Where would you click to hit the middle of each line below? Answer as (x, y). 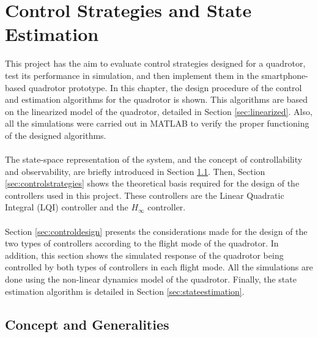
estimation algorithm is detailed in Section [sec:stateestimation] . (125, 291)
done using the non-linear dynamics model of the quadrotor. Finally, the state (151, 279)
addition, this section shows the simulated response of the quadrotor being (144, 255)
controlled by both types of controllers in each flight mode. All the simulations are (159, 267)
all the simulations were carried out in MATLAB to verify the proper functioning (157, 123)
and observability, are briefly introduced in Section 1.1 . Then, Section (135, 171)
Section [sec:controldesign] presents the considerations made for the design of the (156, 231)
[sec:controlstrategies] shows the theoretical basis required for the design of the (152, 183)
